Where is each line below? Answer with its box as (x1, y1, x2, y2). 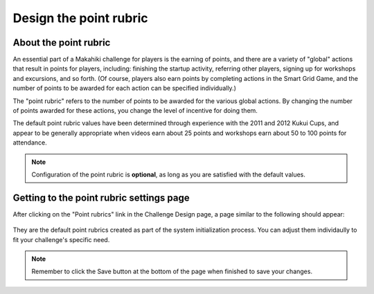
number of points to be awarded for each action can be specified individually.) (12, 84, 237, 93)
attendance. (12, 138, 48, 147)
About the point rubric (12, 37, 111, 48)
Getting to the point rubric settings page (12, 192, 190, 203)
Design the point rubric (12, 10, 148, 26)
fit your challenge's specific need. (12, 235, 110, 244)
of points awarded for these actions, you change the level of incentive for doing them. (12, 107, 258, 115)
